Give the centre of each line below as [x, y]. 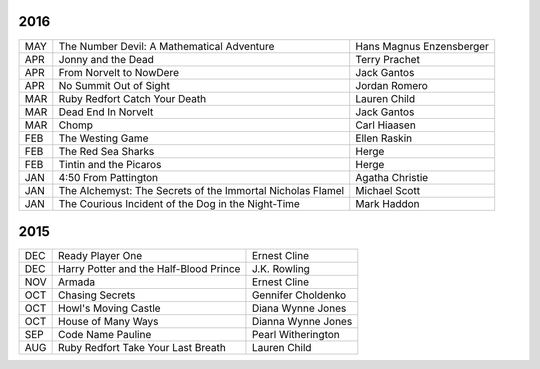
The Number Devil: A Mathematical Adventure [166, 46]
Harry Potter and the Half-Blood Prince [149, 269]
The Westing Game [103, 138]
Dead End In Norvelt [106, 112]
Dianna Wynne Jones [302, 322]
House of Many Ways [108, 322]
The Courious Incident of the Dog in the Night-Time [179, 203]
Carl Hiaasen [386, 125]
